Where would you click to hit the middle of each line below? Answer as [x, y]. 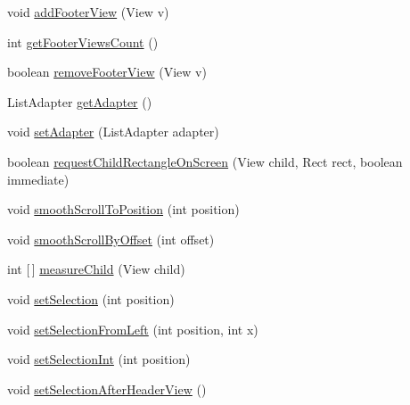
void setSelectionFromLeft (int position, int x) [133, 329]
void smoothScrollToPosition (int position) [123, 209]
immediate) [38, 179]
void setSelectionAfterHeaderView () [107, 388]
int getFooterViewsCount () [83, 41]
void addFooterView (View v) [88, 12]
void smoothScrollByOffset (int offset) [111, 239]
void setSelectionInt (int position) [99, 359]
